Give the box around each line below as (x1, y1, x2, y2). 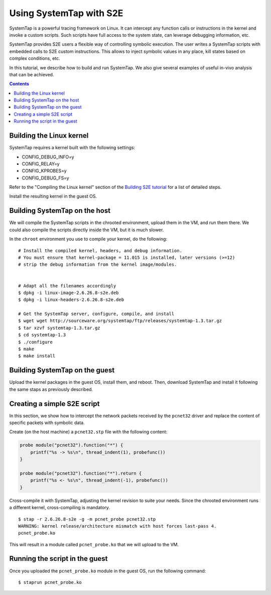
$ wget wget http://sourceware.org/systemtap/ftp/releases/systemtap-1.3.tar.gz (18, 318, 222, 324)
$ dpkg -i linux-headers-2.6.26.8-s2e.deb (18, 297, 124, 303)
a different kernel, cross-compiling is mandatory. (9, 505, 110, 511)
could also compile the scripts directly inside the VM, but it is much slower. (9, 227, 164, 233)
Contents (9, 81, 30, 87)
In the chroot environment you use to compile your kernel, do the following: (9, 236, 168, 242)
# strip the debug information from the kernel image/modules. (18, 262, 177, 267)
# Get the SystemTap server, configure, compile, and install (18, 311, 175, 317)
